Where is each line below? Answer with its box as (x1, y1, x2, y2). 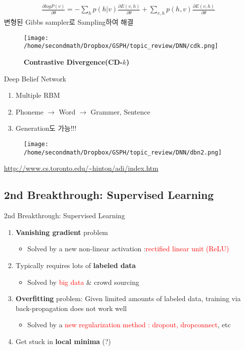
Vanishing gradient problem (15, 227, 108, 237)
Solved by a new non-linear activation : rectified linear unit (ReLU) (27, 243, 229, 254)
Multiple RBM (15, 90, 60, 100)
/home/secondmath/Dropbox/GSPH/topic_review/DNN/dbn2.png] (24, 149, 222, 156)
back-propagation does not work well (15, 303, 127, 313)
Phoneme (15, 106, 43, 117)
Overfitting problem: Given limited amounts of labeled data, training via (15, 293, 241, 304)
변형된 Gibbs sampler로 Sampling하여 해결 (4, 17, 134, 27)
